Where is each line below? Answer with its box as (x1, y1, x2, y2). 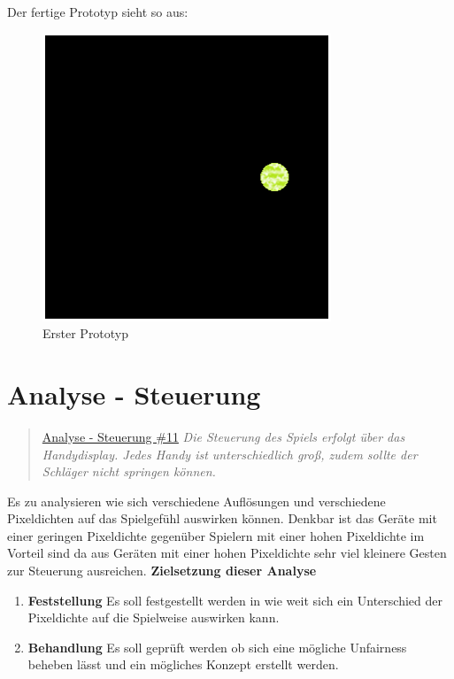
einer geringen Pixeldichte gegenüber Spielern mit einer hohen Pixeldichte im (7, 526, 425, 544)
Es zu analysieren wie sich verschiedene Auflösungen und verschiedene (7, 491, 386, 510)
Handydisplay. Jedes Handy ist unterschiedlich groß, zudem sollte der (42, 444, 418, 463)
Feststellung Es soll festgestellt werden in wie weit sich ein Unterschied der (27, 590, 442, 609)
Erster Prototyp (42, 324, 129, 343)
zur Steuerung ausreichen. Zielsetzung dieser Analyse (7, 561, 317, 580)
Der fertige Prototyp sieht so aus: (7, 3, 189, 20)
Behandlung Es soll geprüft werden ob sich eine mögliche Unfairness (27, 637, 407, 656)
